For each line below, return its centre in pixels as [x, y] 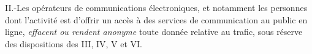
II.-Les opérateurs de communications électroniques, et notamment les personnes [156, 7]
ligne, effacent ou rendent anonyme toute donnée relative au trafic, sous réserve [154, 32]
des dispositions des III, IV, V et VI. [74, 43]
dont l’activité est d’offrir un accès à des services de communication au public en [156, 19]
